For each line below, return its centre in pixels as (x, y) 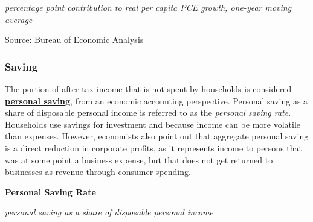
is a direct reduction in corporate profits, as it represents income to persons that (154, 147)
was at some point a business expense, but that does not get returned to (139, 160)
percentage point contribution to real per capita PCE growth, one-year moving (148, 7)
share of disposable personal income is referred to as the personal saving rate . (148, 113)
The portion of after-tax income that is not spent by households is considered (148, 89)
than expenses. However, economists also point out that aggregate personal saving (157, 136)
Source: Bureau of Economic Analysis (74, 40)
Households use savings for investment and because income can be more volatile (153, 124)
